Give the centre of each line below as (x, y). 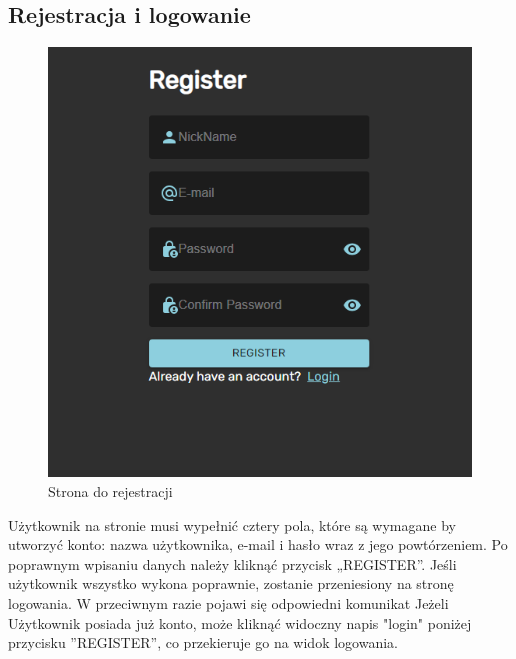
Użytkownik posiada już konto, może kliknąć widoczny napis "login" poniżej (240, 622)
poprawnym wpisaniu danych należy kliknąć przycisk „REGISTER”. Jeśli (232, 563)
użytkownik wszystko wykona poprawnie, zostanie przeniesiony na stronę (231, 583)
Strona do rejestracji (110, 491)
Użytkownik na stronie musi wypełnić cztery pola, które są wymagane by (232, 524)
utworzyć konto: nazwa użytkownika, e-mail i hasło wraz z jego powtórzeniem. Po (258, 544)
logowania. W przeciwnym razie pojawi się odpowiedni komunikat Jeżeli (228, 602)
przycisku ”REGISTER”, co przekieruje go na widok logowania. (203, 642)
